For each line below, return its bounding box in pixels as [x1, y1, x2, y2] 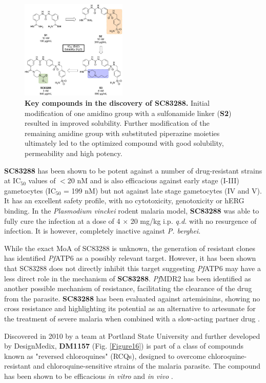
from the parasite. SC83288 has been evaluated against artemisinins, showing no [4, 293, 260, 303]
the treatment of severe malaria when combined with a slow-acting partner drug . [4, 313, 260, 323]
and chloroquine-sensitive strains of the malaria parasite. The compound [33, 360, 261, 371]
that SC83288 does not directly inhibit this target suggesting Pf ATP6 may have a [4, 262, 261, 273]
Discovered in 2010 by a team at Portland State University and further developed [4, 330, 260, 341]
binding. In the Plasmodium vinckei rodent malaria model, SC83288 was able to [4, 205, 259, 216]
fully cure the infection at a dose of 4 [4, 215, 120, 226]
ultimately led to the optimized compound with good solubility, [25, 138, 224, 148]
